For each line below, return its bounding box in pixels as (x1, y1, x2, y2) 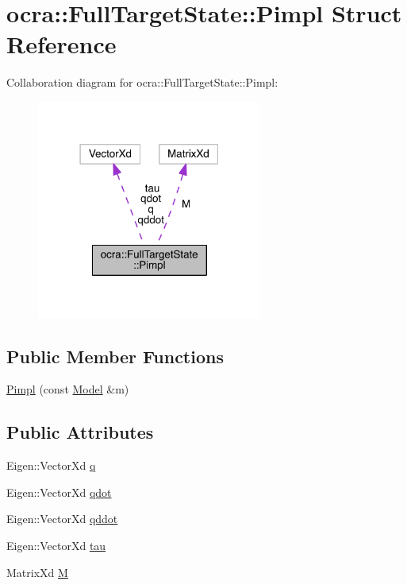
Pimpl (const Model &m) (6, 381, 129, 397)
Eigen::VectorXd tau (6, 537, 106, 553)
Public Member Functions (6, 343, 224, 368)
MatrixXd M (6, 564, 68, 580)
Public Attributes (6, 420, 154, 444)
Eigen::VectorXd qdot (6, 483, 112, 500)
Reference (6, 28, 117, 60)
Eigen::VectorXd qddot (6, 510, 118, 527)
